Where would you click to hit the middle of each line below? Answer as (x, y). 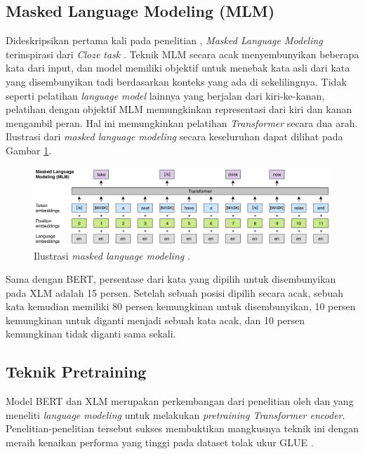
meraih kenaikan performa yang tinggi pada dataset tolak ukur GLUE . (160, 442)
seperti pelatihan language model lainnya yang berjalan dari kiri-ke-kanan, (165, 95)
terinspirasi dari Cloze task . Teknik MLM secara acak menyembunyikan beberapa (182, 54)
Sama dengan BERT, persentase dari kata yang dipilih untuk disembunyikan (171, 279)
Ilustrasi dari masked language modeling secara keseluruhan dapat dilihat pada (174, 136)
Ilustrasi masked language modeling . (112, 255)
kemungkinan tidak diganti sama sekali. (91, 334)
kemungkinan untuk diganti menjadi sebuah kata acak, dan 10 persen (155, 320)
